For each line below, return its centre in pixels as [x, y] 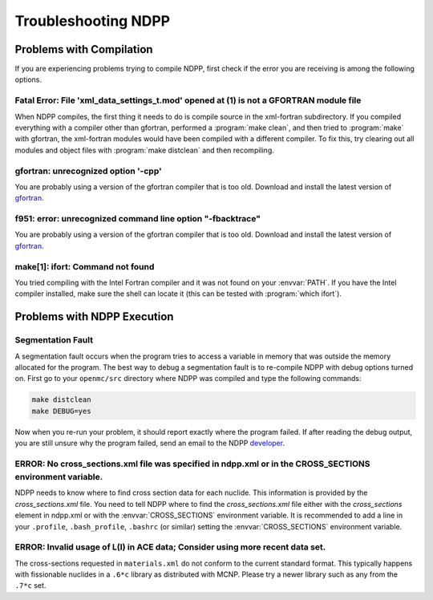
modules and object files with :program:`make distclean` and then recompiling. [144, 150]
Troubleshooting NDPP [93, 21]
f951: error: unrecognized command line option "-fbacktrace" [138, 219]
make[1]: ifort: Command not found [85, 266]
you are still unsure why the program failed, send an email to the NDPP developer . [150, 443]
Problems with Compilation [84, 49]
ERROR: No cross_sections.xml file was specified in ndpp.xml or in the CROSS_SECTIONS [192, 464]
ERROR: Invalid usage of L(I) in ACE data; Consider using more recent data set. [170, 547]
